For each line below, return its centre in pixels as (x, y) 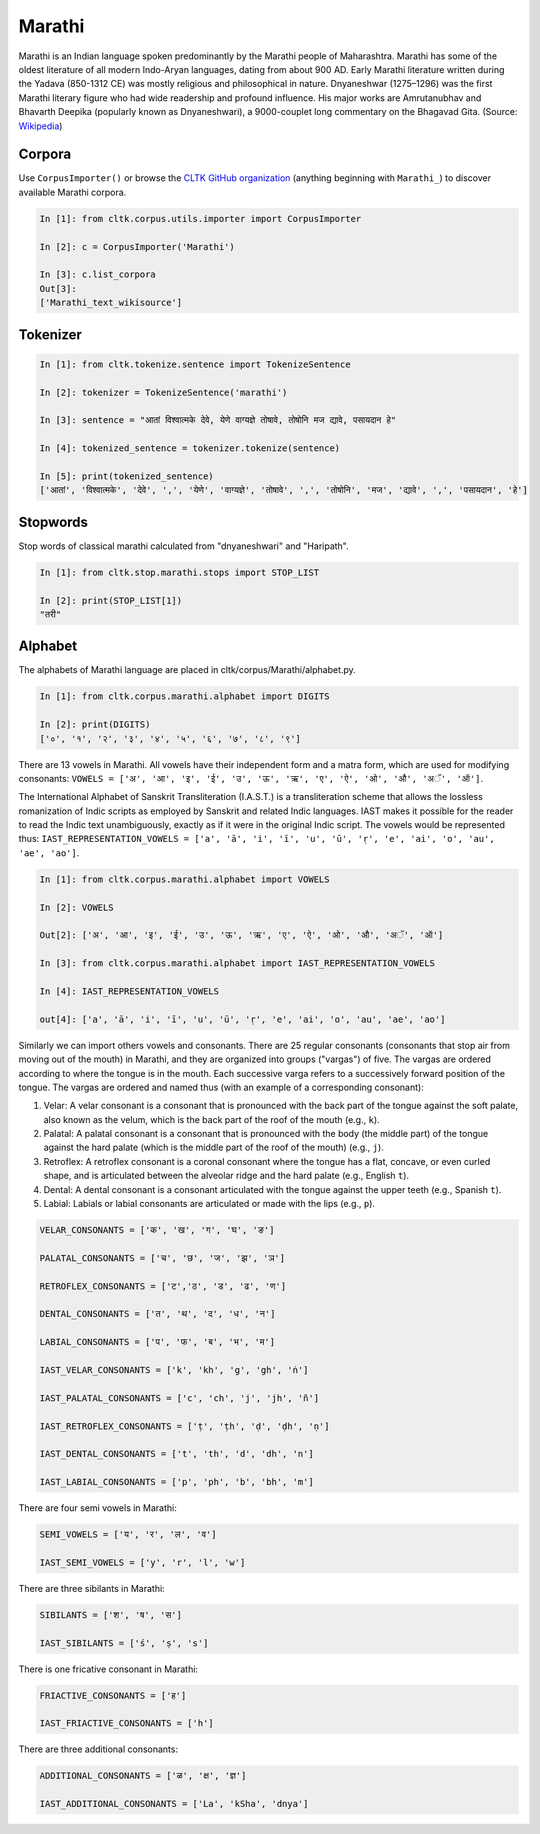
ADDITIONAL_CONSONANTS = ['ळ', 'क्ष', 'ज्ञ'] (143, 1776)
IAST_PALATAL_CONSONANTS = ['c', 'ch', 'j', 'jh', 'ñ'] (179, 1398)
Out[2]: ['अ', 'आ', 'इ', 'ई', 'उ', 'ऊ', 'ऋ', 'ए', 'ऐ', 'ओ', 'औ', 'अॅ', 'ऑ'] (241, 935)
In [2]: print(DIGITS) (95, 724)
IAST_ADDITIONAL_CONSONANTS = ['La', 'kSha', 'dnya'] (174, 1804)
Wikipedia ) (40, 126)
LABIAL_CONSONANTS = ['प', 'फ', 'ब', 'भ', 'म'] (157, 1342)
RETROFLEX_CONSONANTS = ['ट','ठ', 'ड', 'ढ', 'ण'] (163, 1286)
